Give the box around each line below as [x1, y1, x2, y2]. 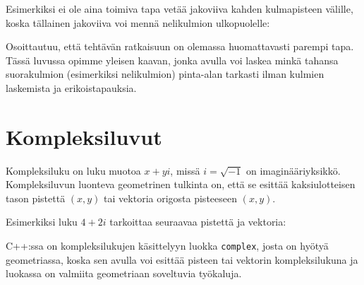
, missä [170, 163, 200, 178]
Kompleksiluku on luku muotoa [6, 163, 141, 178]
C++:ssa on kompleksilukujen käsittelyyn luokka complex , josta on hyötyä [6, 238, 329, 253]
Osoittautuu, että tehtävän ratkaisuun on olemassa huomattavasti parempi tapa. [6, 39, 354, 54]
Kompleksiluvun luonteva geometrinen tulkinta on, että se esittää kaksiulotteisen [6, 177, 356, 192]
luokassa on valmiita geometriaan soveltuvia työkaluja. [6, 266, 242, 281]
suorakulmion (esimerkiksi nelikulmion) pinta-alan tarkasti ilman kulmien [6, 66, 324, 81]
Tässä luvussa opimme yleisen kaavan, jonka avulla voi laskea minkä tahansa [6, 52, 339, 67]
